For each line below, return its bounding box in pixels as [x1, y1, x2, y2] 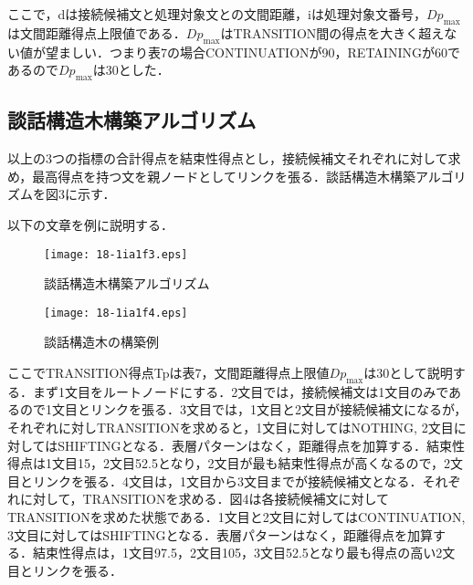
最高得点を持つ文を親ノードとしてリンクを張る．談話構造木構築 [32, 166, 415, 185]
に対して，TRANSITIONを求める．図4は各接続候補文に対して [19, 489, 389, 508]
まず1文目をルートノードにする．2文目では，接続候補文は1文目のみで [32, 381, 448, 401]
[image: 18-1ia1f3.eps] [44, 247, 188, 261]
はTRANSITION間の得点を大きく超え [220, 23, 445, 42]
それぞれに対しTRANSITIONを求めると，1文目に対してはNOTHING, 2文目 [7, 418, 454, 437]
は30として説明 [363, 363, 453, 382]
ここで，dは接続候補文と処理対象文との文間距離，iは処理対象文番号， [7, 5, 426, 23]
